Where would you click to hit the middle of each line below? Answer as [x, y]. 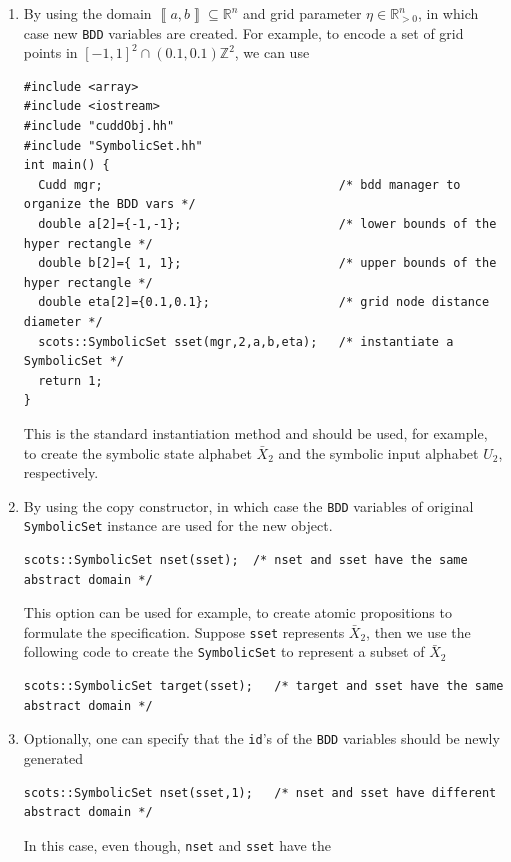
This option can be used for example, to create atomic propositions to [237, 612]
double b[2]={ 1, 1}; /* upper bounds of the [267, 263]
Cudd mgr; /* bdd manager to [249, 184]
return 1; [70, 380]
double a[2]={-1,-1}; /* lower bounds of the [267, 224]
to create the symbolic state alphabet [137, 452]
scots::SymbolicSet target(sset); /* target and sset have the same [263, 686]
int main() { [66, 165]
